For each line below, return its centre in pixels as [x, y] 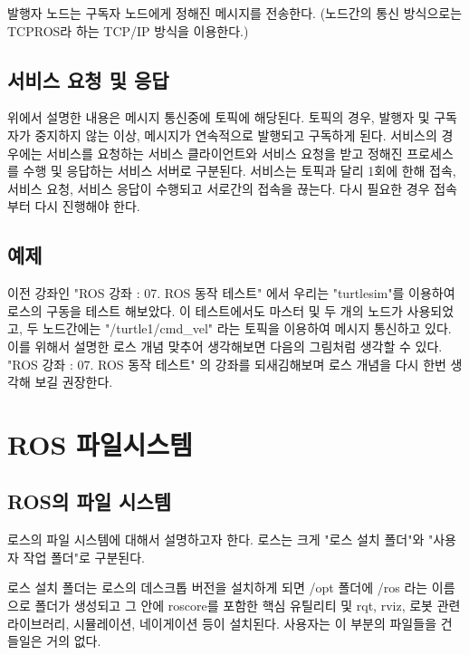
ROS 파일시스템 [100, 443]
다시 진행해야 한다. [87, 206]
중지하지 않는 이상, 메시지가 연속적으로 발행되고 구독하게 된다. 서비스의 [236, 135]
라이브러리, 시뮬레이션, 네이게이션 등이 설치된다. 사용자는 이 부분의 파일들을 [222, 623]
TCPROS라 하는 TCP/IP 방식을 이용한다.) [128, 30]
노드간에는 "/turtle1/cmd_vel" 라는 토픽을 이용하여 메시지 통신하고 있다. [247, 328]
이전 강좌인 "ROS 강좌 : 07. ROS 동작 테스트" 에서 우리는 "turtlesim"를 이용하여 [231, 293]
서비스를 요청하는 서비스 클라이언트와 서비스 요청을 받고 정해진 [225, 153]
